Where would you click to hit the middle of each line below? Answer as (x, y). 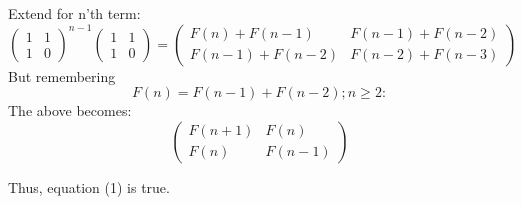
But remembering (62, 75)
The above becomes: (70, 110)
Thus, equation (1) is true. (89, 186)
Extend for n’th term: (74, 13)
